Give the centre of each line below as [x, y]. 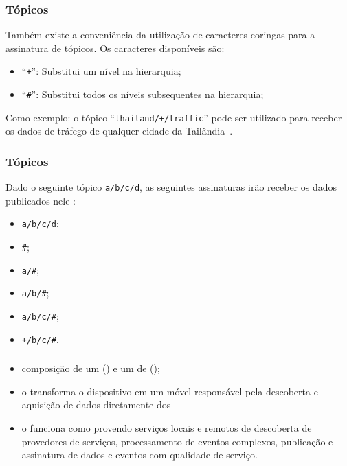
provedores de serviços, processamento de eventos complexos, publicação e [177, 441]
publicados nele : [41, 200]
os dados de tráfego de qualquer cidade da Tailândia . [119, 131]
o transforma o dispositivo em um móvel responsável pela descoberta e [170, 391]
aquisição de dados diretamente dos [96, 405]
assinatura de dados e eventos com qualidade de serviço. [139, 455]
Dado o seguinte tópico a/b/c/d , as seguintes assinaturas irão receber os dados [171, 187]
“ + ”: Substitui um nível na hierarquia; [101, 71]
